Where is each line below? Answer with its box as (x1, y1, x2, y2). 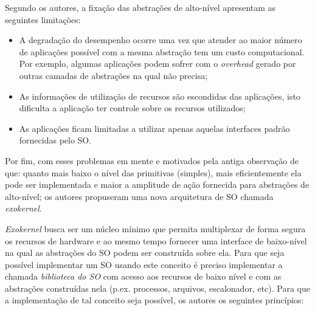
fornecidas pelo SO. (19, 134, 92, 146)
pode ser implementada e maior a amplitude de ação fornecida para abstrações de (5, 178, 310, 191)
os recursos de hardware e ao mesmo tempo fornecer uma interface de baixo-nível (5, 234, 307, 247)
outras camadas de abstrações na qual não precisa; (19, 69, 208, 81)
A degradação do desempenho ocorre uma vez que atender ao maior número (19, 33, 302, 46)
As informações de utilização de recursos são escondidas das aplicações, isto (19, 89, 300, 102)
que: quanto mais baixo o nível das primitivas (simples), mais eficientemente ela (5, 166, 302, 179)
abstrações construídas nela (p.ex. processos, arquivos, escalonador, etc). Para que (5, 281, 310, 294)
